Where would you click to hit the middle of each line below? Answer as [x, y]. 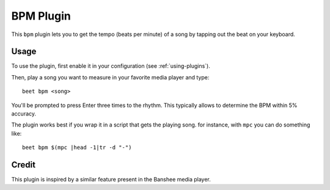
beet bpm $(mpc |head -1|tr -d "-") [77, 148]
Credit [24, 165]
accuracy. [24, 114]
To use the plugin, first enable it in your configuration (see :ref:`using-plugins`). [111, 66]
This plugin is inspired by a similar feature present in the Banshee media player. [111, 180]
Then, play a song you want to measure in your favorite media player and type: [110, 77]
